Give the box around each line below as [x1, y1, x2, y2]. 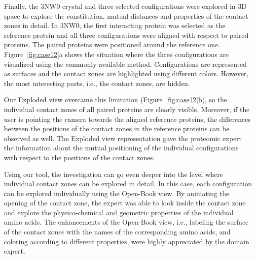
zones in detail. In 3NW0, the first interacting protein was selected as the [4, 20, 225, 30]
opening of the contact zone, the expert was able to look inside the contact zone [4, 198, 246, 208]
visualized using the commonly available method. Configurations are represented [4, 58, 247, 69]
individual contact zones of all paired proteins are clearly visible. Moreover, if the [4, 104, 250, 114]
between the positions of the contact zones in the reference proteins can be [4, 123, 229, 134]
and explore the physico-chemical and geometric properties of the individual [4, 207, 234, 217]
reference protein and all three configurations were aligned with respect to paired [4, 29, 249, 40]
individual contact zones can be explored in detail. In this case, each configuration [4, 178, 252, 189]
